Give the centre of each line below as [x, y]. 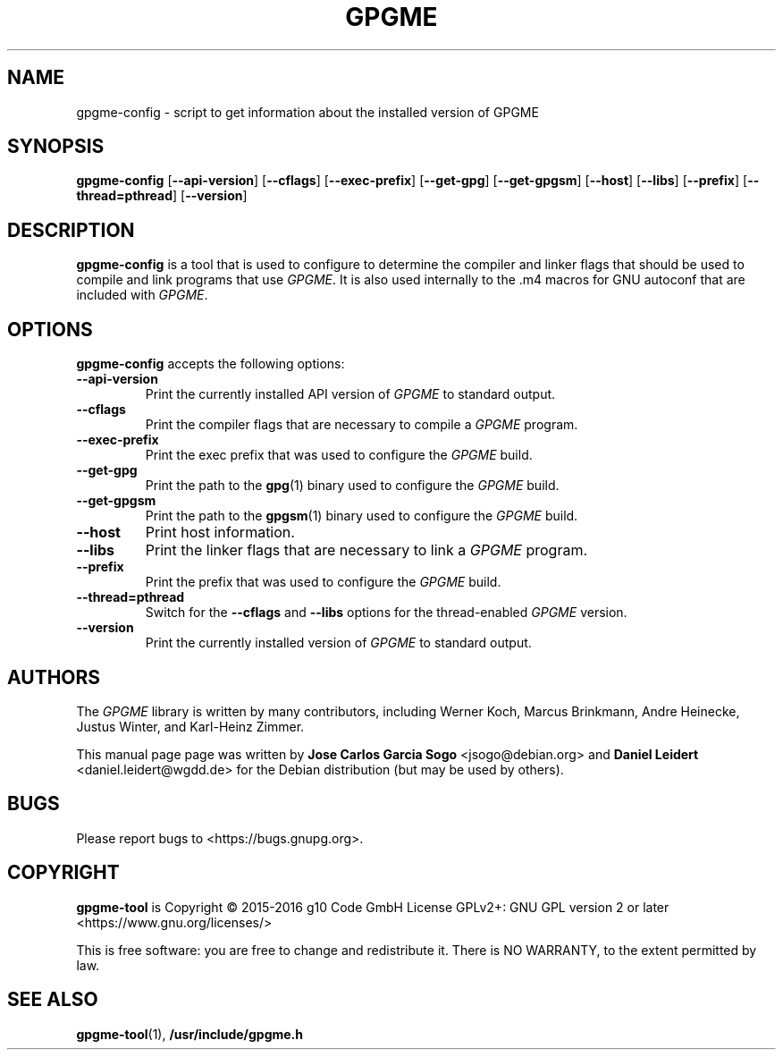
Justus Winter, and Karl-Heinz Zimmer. [190, 726]
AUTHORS [54, 677]
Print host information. [220, 533]
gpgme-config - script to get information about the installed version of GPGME [307, 112]
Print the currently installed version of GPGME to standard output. [338, 643]
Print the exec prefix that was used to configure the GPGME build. [339, 455]
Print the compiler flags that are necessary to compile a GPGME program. [362, 425]
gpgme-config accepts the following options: [210, 364]
